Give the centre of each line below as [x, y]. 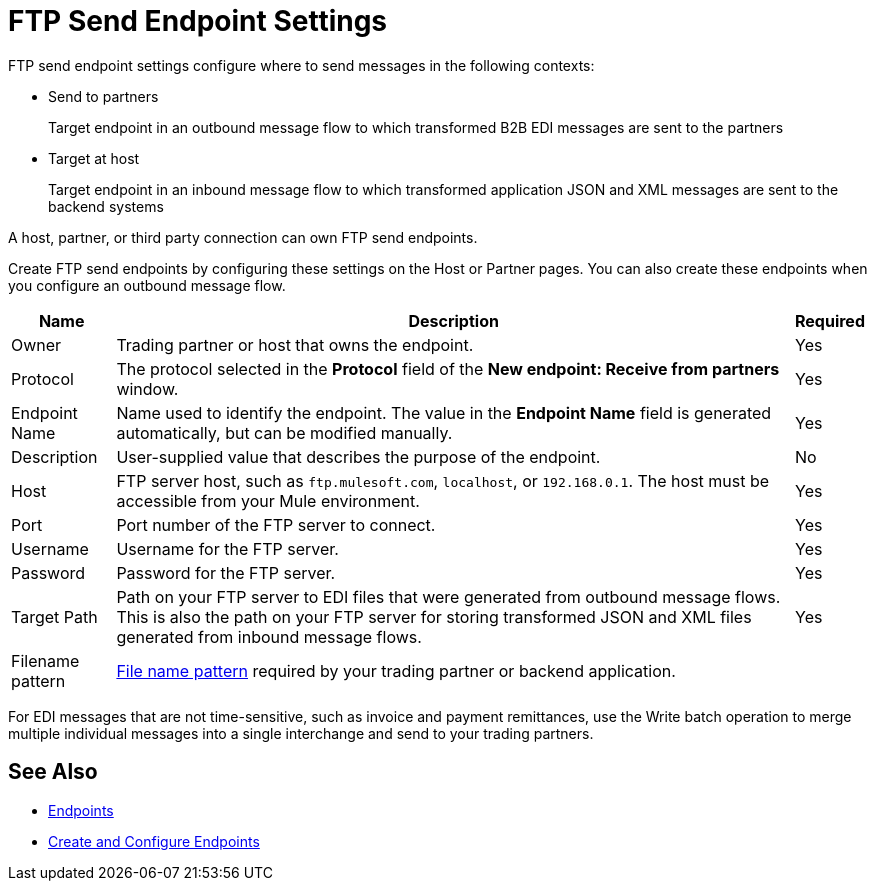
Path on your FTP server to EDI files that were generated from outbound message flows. [448, 596]
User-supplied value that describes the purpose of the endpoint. [358, 456]
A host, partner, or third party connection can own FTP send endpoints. [243, 237]
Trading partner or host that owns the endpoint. [295, 344]
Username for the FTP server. [227, 548]
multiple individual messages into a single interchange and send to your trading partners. [301, 733]
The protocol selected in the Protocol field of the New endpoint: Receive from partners [448, 368]
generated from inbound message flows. [269, 636]
